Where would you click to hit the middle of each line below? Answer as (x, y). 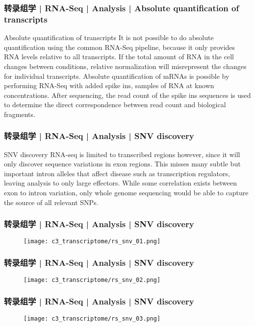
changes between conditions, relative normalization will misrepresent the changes (125, 66)
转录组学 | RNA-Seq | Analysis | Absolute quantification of (122, 8)
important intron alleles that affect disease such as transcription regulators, (117, 173)
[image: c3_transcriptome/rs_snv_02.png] (92, 280)
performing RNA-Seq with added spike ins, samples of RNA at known (109, 85)
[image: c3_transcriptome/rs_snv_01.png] (92, 242)
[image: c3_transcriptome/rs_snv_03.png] (92, 319)
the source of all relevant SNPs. (51, 202)
